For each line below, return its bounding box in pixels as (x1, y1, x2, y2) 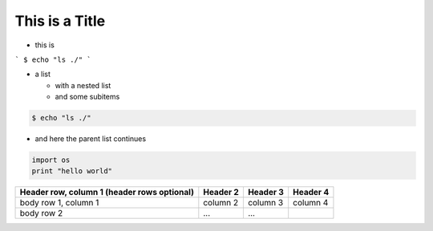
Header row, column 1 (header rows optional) (19, 187, 194, 198)
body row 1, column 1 (19, 197, 99, 209)
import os (31, 156, 71, 164)
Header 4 (293, 187, 330, 198)
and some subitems (55, 92, 120, 102)
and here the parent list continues (34, 134, 147, 144)
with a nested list (55, 80, 111, 90)
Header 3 (247, 187, 285, 198)
